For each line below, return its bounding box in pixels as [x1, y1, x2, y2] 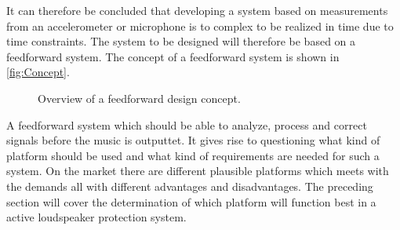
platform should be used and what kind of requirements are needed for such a [6, 147, 380, 163]
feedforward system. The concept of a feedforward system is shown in [6, 48, 340, 64]
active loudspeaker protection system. [6, 209, 187, 225]
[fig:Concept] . [6, 64, 70, 80]
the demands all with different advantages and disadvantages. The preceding [6, 177, 373, 194]
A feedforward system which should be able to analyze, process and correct [6, 116, 367, 133]
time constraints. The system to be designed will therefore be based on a [6, 33, 356, 49]
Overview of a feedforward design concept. [38, 89, 241, 106]
